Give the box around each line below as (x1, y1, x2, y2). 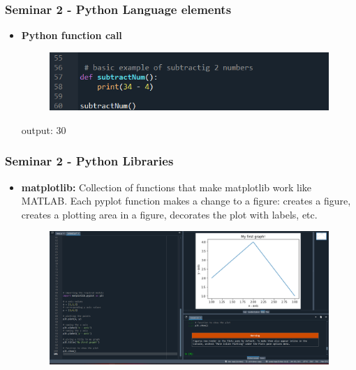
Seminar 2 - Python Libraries (5, 152, 174, 170)
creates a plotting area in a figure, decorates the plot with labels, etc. (21, 207, 318, 221)
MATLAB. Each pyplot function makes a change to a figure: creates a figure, (21, 193, 351, 208)
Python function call (21, 28, 122, 43)
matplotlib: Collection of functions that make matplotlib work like (21, 179, 312, 194)
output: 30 (21, 122, 66, 137)
